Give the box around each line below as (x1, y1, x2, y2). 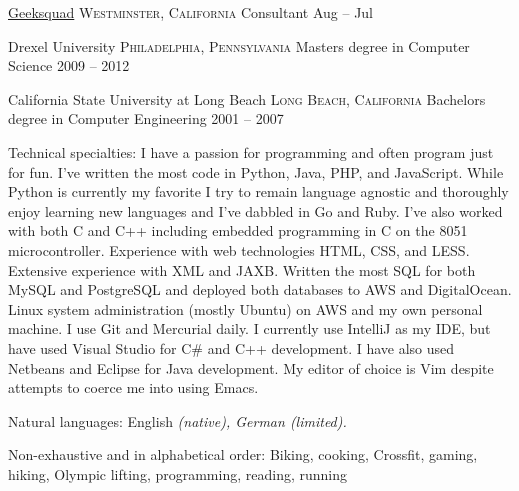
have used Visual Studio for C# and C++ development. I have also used (8, 337, 455, 358)
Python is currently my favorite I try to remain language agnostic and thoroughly (8, 181, 509, 202)
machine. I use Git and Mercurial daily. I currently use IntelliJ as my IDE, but (8, 318, 491, 339)
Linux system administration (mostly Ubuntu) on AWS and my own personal (8, 298, 483, 319)
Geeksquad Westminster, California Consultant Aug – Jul (8, 2, 374, 22)
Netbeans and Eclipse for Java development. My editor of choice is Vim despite (8, 357, 494, 378)
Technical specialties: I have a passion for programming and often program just (8, 141, 494, 162)
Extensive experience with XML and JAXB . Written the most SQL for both (8, 259, 476, 280)
